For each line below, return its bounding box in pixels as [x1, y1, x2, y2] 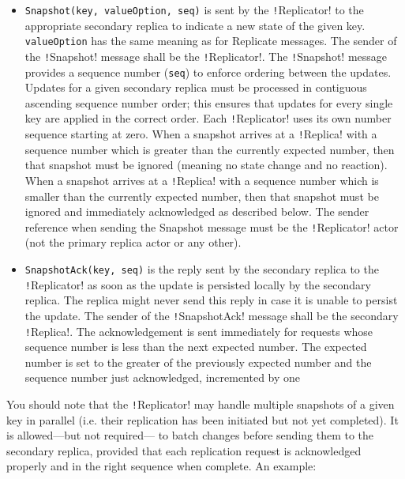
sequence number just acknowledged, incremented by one [24, 369, 301, 386]
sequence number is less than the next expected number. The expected [24, 338, 367, 355]
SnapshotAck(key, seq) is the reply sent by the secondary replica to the [24, 261, 379, 277]
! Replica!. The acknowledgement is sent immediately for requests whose [24, 322, 373, 339]
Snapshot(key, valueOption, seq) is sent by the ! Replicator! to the [24, 2, 364, 17]
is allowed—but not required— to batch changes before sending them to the [6, 427, 374, 443]
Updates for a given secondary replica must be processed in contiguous [24, 79, 367, 96]
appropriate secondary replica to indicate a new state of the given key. [24, 17, 366, 33]
